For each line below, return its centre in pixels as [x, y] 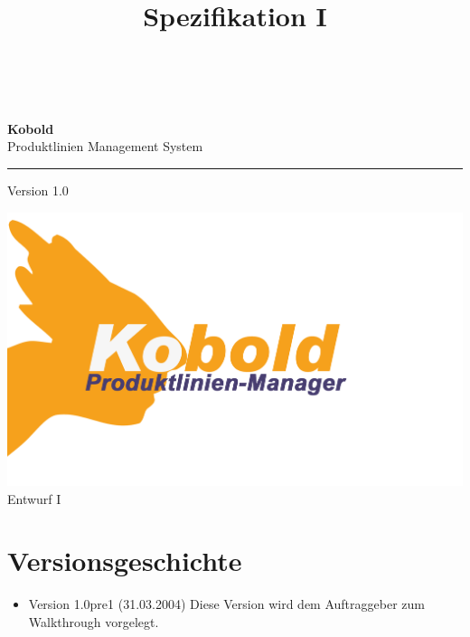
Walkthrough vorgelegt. [94, 621]
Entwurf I [34, 498]
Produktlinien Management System [105, 146]
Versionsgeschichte [125, 561]
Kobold [31, 128]
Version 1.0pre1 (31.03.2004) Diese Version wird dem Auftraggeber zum [226, 604]
